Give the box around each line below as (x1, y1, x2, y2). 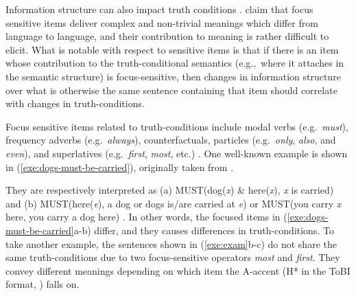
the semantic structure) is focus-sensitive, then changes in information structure (5, 69, 341, 83)
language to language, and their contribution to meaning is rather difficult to (5, 29, 329, 43)
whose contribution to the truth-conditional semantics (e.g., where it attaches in (5, 56, 344, 70)
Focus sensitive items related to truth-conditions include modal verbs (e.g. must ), (5, 119, 348, 133)
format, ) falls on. (5, 277, 80, 291)
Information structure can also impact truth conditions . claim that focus (5, 2, 313, 16)
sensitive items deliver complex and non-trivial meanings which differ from (5, 15, 318, 30)
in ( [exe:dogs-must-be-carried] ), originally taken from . (5, 159, 234, 174)
